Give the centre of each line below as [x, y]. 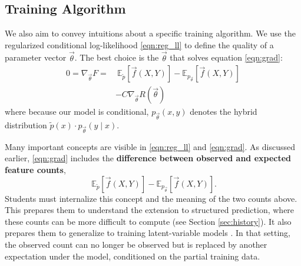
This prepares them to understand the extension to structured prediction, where [150, 210]
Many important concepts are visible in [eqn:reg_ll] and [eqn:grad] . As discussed [150, 146]
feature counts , [35, 169]
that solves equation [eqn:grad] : [226, 57]
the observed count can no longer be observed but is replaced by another [136, 244]
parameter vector [36, 57]
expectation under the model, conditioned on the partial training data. [133, 256]
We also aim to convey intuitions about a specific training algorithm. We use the [150, 33]
